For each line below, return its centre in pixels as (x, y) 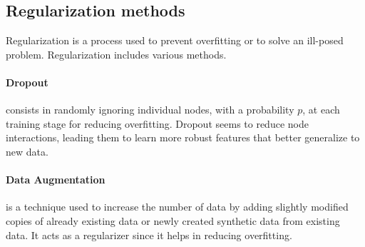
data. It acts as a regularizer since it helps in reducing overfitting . (149, 235)
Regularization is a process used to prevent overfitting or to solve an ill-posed (175, 40)
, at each (321, 110)
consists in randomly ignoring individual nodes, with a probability (150, 110)
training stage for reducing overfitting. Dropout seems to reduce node (157, 123)
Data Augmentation (56, 180)
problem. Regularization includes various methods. (116, 54)
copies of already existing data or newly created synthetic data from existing (173, 220)
